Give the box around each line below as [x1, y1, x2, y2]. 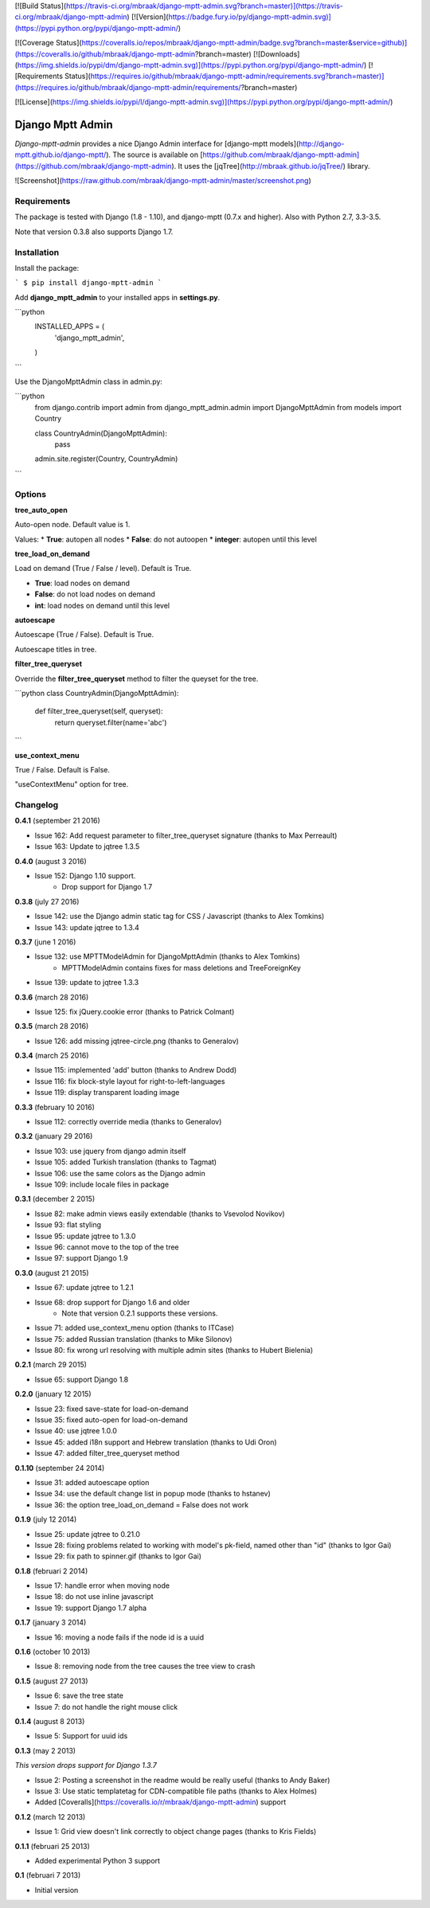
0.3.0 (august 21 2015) [14, 1268, 89, 1277]
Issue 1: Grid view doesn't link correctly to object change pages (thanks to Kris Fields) [34, 1827, 317, 1836]
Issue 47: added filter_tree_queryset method [34, 1449, 180, 1458]
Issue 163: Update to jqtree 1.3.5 [34, 842, 140, 851]
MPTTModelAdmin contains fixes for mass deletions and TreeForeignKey [61, 963, 302, 972]
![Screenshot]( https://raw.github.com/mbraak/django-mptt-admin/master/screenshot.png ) [14, 176, 311, 186]
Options [14, 488, 47, 499]
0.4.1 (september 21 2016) [14, 816, 101, 826]
